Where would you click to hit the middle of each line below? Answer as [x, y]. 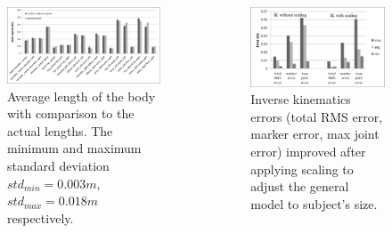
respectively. [41, 217]
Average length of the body [82, 96]
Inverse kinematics [301, 99]
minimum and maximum [74, 148]
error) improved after [308, 151]
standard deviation [58, 166]
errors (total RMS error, [317, 116]
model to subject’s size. [314, 203]
